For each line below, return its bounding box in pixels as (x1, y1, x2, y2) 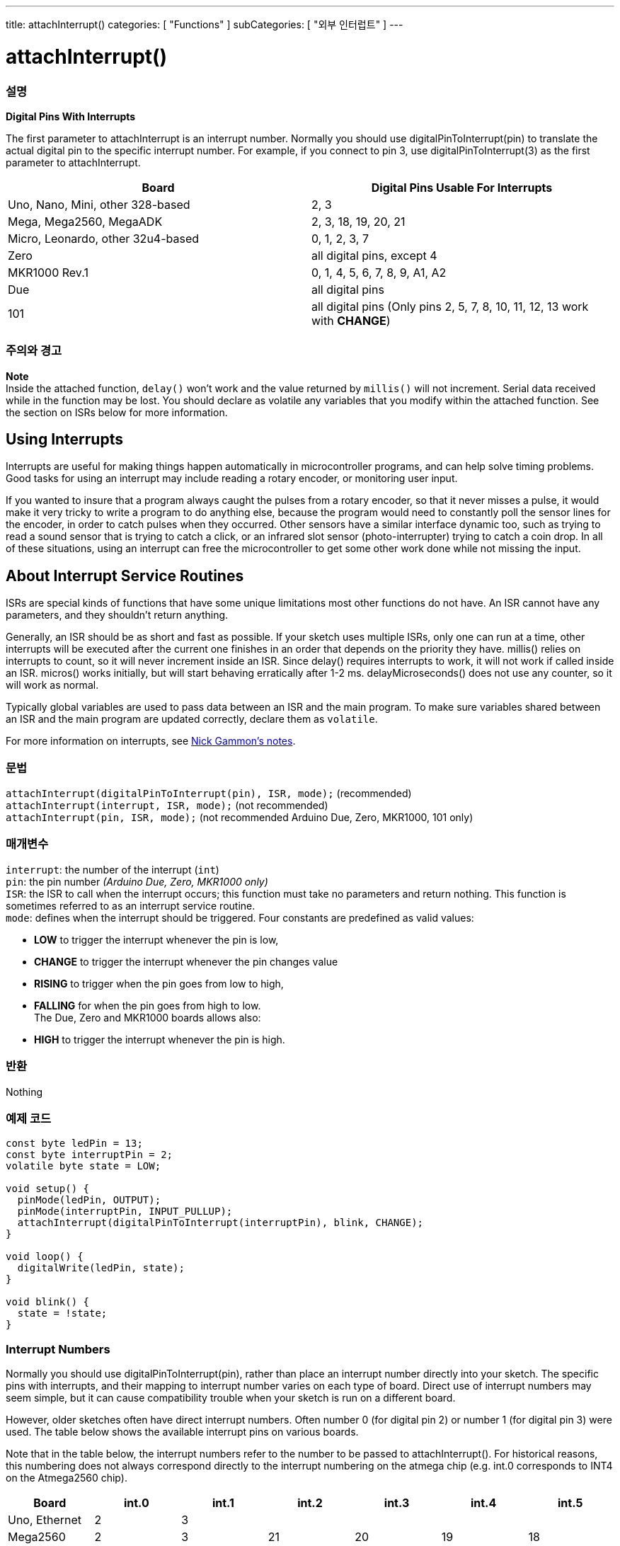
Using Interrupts (6, 430, 123, 449)
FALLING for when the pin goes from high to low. (34, 999, 261, 1012)
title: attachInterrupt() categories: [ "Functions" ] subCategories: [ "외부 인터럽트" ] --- (6, 18, 403, 30)
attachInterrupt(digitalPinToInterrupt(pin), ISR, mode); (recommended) (6, 787, 412, 800)
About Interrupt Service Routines (6, 566, 244, 585)
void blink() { (6, 1296, 90, 1308)
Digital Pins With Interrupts (6, 110, 136, 122)
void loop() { (6, 1251, 84, 1263)
